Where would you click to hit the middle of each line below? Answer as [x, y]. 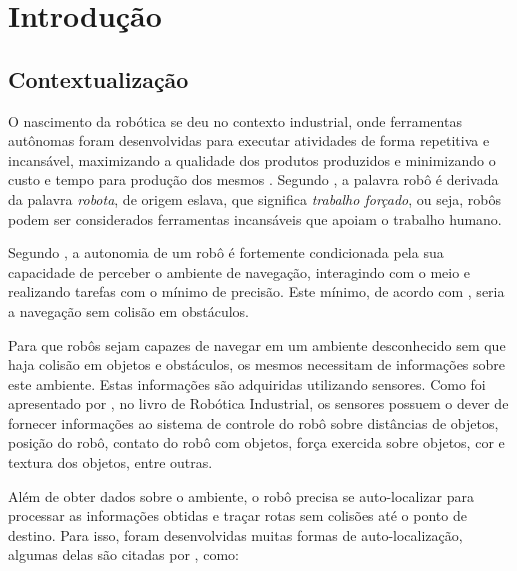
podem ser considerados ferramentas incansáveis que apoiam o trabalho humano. [255, 218]
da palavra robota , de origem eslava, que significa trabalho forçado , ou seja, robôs [255, 198]
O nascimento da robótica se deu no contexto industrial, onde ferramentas [235, 120]
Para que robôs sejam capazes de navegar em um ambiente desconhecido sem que [257, 344]
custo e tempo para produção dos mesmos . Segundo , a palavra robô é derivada [253, 179]
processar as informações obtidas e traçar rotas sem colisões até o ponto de [237, 515]
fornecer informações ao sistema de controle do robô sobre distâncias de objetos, [253, 422]
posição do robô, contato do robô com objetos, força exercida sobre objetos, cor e [256, 442]
